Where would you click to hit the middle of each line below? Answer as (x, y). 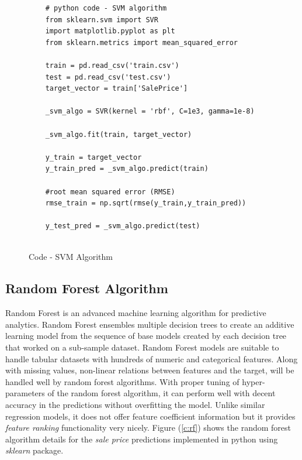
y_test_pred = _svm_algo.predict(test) (123, 226)
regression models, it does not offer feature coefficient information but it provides (150, 416)
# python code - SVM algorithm (106, 8)
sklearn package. (34, 450)
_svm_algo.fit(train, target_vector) (119, 134)
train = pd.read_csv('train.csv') (112, 65)
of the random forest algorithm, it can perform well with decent (162, 393)
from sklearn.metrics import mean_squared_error (141, 42)
